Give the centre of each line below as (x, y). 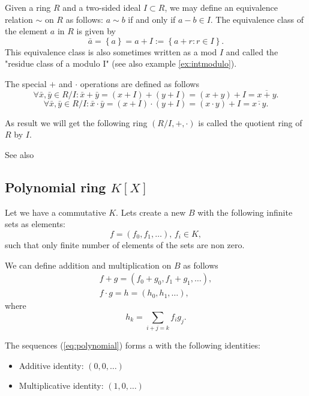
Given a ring (28, 7)
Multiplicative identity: (61, 385)
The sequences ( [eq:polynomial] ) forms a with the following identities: (133, 345)
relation (19, 19)
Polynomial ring (55, 187)
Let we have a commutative (55, 212)
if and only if (152, 19)
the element (26, 31)
